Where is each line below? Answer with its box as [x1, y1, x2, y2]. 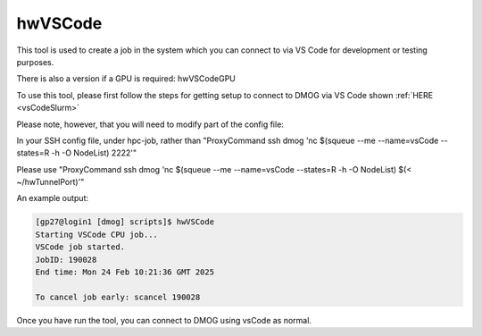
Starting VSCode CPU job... [35, 229, 158, 239]
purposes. [16, 56, 54, 67]
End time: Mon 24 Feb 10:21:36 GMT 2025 [35, 267, 214, 277]
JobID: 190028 [35, 255, 97, 265]
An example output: [16, 193, 89, 204]
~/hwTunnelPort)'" [16, 177, 85, 188]
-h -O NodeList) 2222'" [51, 147, 137, 158]
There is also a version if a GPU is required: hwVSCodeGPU [16, 73, 237, 84]
